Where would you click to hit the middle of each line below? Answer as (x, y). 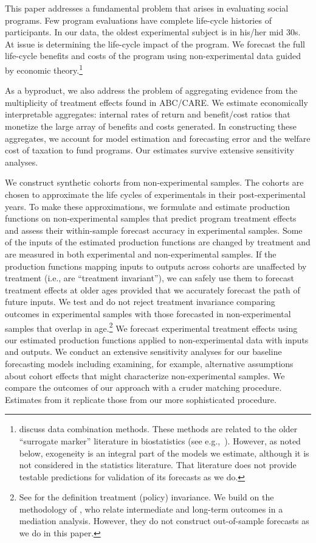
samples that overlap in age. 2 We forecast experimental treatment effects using (151, 327)
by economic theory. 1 (44, 69)
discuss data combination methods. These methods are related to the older (158, 429)
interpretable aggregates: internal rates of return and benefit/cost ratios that (148, 114)
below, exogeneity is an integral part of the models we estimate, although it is (164, 453)
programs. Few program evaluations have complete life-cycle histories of (138, 20)
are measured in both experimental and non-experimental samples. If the (141, 254)
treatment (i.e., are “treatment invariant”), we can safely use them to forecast (149, 278)
